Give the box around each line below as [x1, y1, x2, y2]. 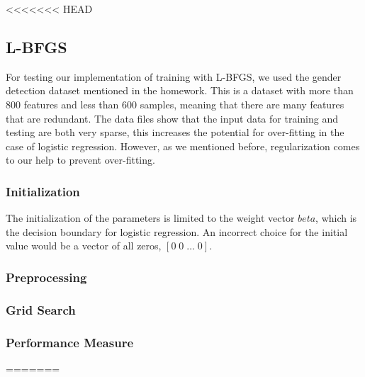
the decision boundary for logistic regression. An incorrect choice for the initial [6, 224, 348, 239]
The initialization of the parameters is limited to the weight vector [6, 210, 295, 225]
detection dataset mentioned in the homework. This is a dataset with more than [6, 83, 354, 98]
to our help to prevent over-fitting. [6, 152, 155, 167]
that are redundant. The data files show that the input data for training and [6, 111, 338, 125]
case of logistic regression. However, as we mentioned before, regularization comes [6, 138, 360, 153]
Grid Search [6, 300, 76, 318]
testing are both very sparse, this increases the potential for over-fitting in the [6, 125, 344, 140]
